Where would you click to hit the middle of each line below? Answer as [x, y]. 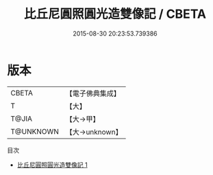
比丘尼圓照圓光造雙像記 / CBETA [115, 14]
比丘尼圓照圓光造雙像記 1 [52, 165]
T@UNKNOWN [35, 131]
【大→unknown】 [94, 132]
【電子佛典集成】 [93, 93]
